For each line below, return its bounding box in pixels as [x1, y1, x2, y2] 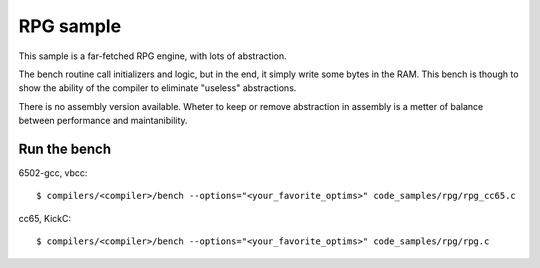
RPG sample [18, 15, 122, 37]
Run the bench [18, 140, 112, 157]
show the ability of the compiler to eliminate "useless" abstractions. [18, 82, 297, 94]
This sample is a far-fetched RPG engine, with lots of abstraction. [18, 50, 287, 62]
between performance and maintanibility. [18, 115, 189, 127]
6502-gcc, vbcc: [18, 167, 88, 179]
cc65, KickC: [18, 212, 72, 224]
